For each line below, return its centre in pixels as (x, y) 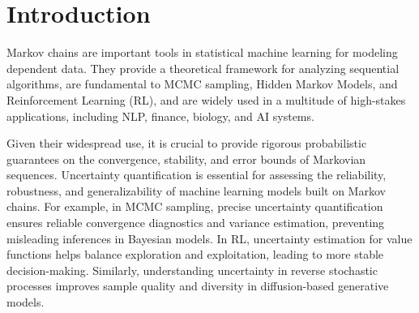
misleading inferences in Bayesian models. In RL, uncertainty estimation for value (209, 238)
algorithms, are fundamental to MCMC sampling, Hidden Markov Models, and (202, 84)
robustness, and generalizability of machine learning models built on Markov (196, 190)
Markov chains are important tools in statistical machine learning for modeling (202, 52)
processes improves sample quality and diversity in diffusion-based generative (198, 286)
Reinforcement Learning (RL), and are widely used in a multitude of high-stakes (206, 99)
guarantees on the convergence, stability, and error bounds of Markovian (186, 159)
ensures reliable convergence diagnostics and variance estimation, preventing (196, 223)
